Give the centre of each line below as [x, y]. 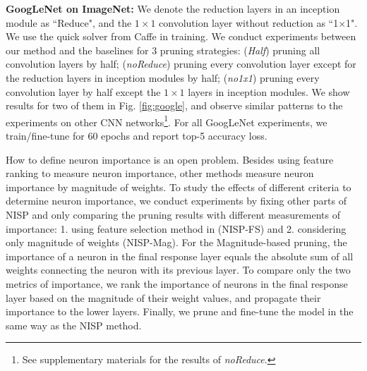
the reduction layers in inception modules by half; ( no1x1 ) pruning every [163, 77]
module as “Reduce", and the [69, 22]
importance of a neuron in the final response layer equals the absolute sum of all [180, 256]
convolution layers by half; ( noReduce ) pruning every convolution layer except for [181, 64]
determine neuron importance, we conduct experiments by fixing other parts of [176, 201]
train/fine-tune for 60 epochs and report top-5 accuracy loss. [137, 135]
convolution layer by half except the [83, 91]
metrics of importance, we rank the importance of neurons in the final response [177, 283]
